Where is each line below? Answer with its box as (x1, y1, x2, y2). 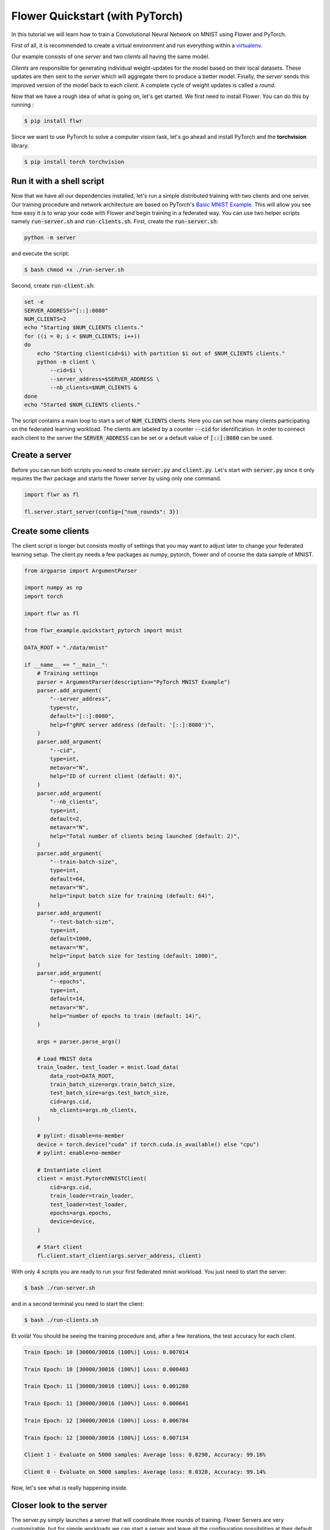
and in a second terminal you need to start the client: (11, 1300, 144, 1307)
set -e (24, 299, 44, 305)
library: (11, 141, 29, 149)
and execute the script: (11, 250, 70, 257)
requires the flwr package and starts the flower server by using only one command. (11, 474, 222, 482)
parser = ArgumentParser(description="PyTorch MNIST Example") (37, 678, 231, 685)
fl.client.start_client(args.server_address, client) (37, 1252, 202, 1259)
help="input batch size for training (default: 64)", (50, 892, 215, 900)
